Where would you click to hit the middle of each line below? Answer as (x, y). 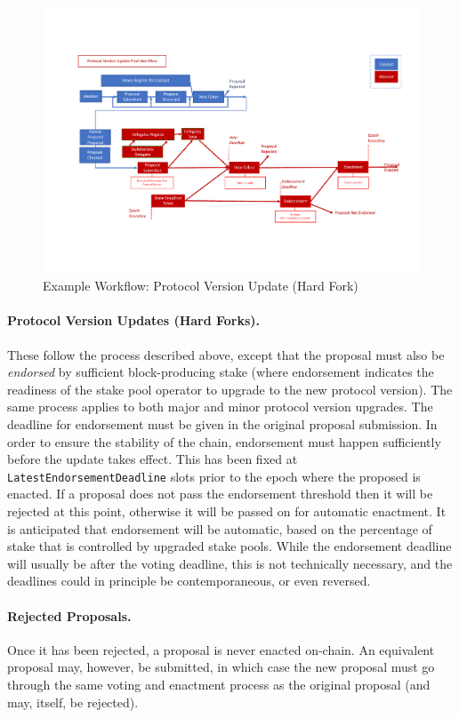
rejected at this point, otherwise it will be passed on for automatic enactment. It (227, 511)
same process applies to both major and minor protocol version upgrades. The (220, 407)
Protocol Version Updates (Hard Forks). (134, 320)
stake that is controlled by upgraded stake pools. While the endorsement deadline (229, 546)
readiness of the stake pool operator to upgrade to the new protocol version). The (230, 389)
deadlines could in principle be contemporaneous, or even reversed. (189, 581)
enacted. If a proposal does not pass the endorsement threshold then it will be (220, 494)
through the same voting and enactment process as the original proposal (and (219, 684)
